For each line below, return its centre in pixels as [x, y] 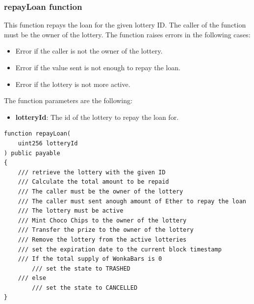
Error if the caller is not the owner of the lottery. [89, 51]
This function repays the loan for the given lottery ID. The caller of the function [125, 25]
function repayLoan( [38, 134]
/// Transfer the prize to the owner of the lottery [106, 230]
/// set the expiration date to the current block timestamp [120, 249]
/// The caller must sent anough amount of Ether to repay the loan [132, 201]
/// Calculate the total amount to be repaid [93, 182]
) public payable [32, 153]
